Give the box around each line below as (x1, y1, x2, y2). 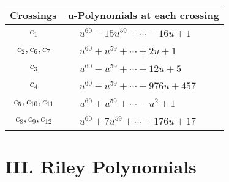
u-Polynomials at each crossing (67, 8, 219, 22)
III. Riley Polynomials (5, 154, 197, 179)
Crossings (10, 8, 57, 22)
